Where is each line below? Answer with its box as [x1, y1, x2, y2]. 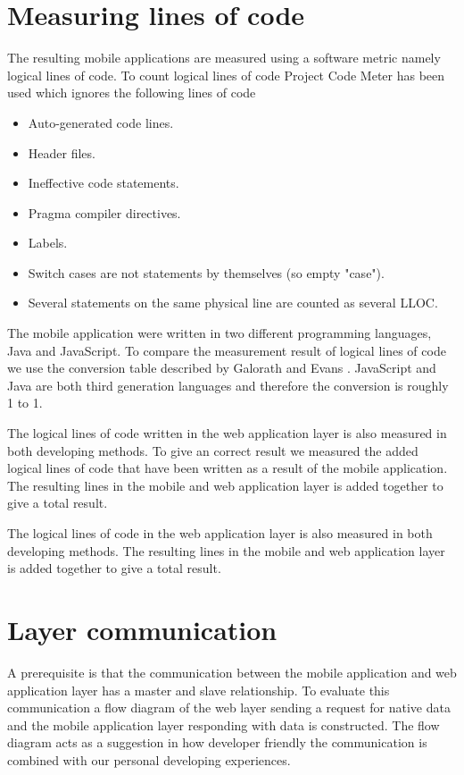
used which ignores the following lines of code [7, 83, 256, 102]
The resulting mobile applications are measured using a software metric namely [7, 48, 441, 67]
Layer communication [7, 611, 278, 647]
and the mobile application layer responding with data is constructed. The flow [7, 715, 440, 734]
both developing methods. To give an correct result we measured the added [7, 441, 418, 459]
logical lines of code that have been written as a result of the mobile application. [7, 459, 448, 477]
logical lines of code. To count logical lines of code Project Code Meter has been [7, 65, 445, 84]
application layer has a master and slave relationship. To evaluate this [7, 680, 390, 699]
